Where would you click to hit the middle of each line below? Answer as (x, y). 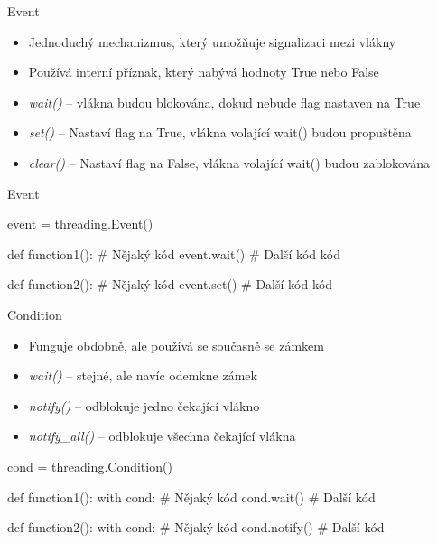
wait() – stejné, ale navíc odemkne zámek (143, 375)
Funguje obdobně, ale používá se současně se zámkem (176, 345)
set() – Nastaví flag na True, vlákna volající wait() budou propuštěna (220, 132)
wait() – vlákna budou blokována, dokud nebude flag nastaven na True (224, 102)
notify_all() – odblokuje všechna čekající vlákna (162, 436)
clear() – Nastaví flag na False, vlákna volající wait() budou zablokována (229, 162)
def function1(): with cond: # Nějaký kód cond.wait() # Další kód (191, 496)
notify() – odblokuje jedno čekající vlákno (144, 405)
